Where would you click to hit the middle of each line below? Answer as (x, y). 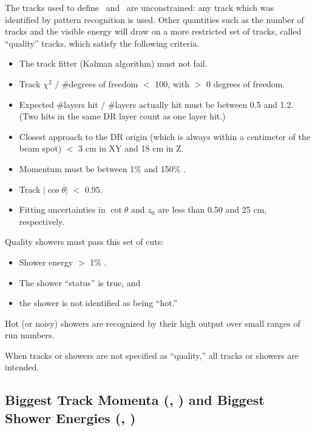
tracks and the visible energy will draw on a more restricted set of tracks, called (153, 31)
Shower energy (46, 262)
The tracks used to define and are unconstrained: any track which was (140, 7)
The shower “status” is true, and (80, 282)
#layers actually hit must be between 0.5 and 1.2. (201, 104)
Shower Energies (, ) (70, 417)
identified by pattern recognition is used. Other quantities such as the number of (154, 19)
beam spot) (40, 148)
